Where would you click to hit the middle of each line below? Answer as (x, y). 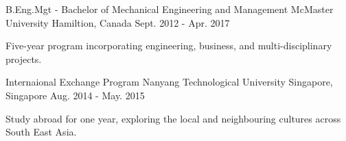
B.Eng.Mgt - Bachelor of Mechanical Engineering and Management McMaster (170, 9)
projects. (24, 59)
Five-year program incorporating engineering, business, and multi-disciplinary (169, 46)
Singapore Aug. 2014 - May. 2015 (75, 95)
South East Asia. (41, 132)
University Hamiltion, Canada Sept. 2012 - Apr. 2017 (118, 22)
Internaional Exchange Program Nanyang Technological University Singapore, (169, 82)
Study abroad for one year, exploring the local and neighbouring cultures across (173, 118)
